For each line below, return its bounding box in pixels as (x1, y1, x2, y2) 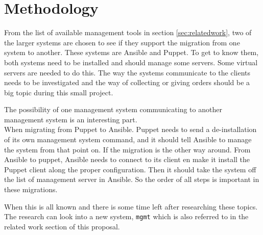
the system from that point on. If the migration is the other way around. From (4, 144, 251, 154)
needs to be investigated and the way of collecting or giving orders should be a (4, 77, 250, 88)
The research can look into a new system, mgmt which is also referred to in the (4, 211, 249, 222)
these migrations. (4, 184, 58, 195)
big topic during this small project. (4, 87, 113, 97)
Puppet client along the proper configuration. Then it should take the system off (4, 164, 256, 174)
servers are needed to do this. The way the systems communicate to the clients (4, 67, 250, 77)
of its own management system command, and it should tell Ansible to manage (4, 134, 252, 145)
